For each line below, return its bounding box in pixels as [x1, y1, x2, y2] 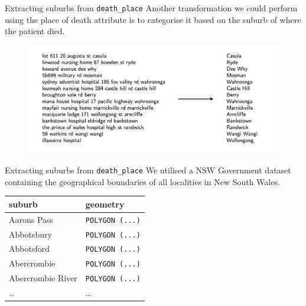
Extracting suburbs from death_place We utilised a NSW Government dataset [5, 164, 291, 176]
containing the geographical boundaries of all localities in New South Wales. [5, 175, 280, 187]
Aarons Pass [9, 213, 54, 225]
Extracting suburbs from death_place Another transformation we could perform [5, 2, 298, 14]
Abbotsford [9, 242, 50, 255]
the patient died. [5, 25, 65, 37]
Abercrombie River [9, 272, 77, 284]
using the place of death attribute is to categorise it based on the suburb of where [5, 13, 301, 25]
